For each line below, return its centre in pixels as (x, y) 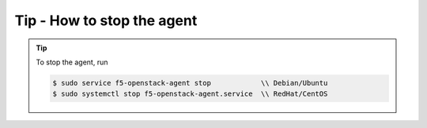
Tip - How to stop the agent (106, 20)
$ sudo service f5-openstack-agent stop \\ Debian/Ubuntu (190, 83)
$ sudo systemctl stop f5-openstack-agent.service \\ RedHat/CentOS (190, 94)
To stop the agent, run (72, 62)
